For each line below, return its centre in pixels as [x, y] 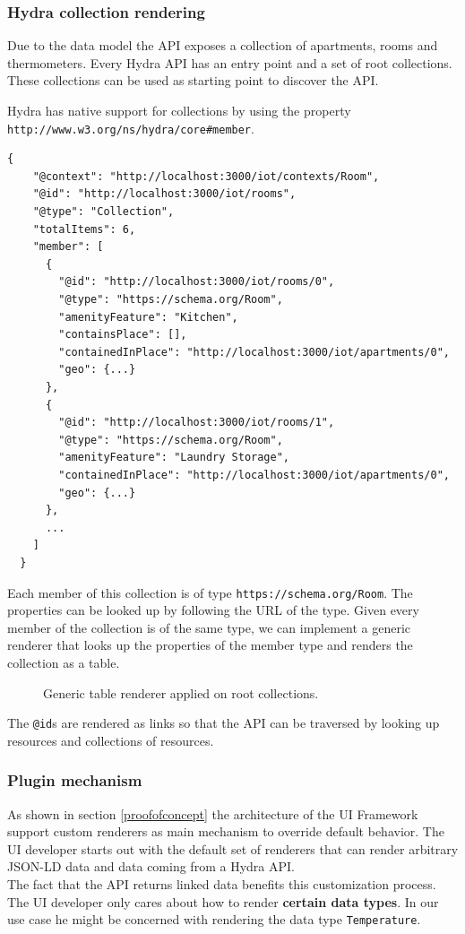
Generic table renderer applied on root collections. [181, 692]
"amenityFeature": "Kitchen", [148, 317]
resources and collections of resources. [111, 740]
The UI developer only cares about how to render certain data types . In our [223, 901]
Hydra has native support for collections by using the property [179, 110]
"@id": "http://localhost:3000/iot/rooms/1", [197, 423]
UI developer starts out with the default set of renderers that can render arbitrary [233, 848]
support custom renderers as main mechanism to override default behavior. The [226, 831]
